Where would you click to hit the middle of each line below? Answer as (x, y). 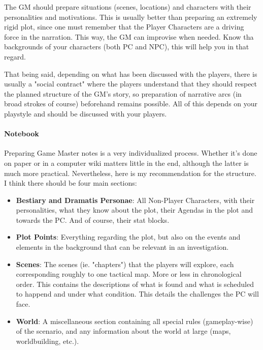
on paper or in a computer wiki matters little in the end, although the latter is (126, 163)
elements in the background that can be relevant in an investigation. (122, 247)
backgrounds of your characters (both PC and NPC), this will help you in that (127, 47)
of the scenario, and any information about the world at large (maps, (123, 331)
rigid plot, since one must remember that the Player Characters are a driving (124, 27)
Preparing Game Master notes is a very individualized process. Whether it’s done (131, 153)
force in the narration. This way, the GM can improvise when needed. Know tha (129, 36)
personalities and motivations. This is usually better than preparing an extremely (131, 17)
